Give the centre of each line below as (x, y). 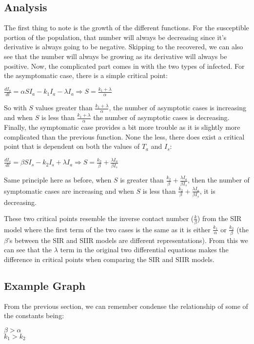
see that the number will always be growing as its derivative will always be (116, 56)
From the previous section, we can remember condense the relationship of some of (126, 306)
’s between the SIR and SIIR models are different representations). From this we (128, 240)
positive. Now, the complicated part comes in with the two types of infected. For (124, 66)
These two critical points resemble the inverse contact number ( (99, 218)
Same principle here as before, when (58, 180)
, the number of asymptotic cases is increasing (178, 108)
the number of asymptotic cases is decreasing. (161, 117)
